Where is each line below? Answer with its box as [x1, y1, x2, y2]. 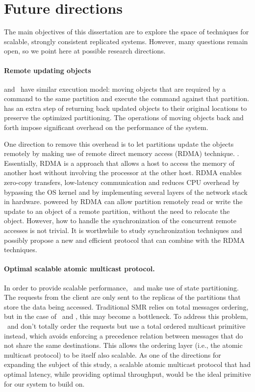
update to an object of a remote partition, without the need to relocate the [4, 206, 230, 216]
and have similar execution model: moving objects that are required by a [4, 83, 226, 94]
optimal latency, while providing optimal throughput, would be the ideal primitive [4, 368, 251, 379]
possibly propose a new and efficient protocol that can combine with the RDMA [4, 235, 245, 245]
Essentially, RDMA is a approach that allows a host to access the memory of [4, 157, 235, 168]
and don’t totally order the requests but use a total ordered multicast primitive [7, 320, 246, 331]
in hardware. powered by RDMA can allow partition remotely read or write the [4, 196, 243, 207]
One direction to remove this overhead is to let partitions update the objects [4, 138, 234, 149]
